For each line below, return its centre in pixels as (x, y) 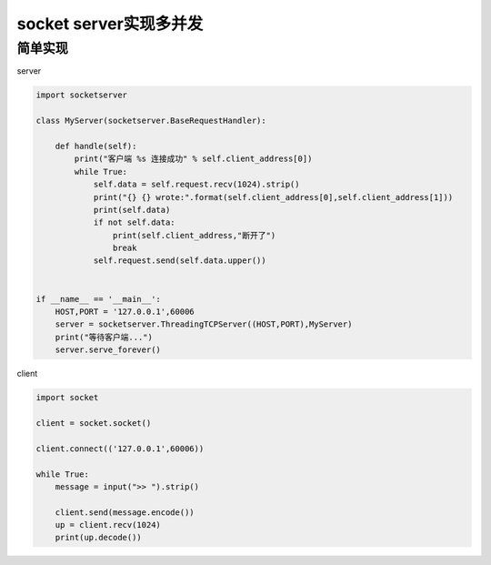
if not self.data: (135, 222)
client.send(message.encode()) (125, 512)
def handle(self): (96, 146)
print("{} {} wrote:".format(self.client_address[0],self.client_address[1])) (273, 197)
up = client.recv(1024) (108, 525)
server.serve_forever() (108, 350)
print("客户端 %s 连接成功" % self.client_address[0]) (193, 159)
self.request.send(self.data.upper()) (180, 261)
